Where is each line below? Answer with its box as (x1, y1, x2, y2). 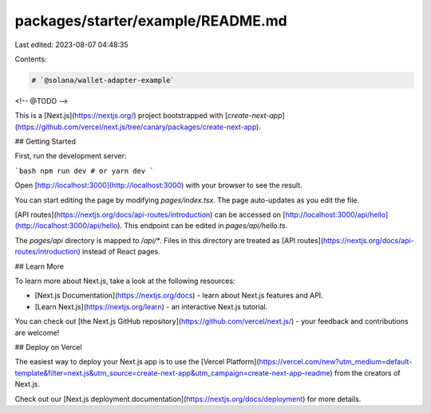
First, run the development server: (14, 151, 127, 161)
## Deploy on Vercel (14, 342, 83, 352)
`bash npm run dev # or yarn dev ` (14, 166, 155, 175)
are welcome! (14, 328, 60, 337)
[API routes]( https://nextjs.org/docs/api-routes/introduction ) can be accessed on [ (14, 210, 287, 219)
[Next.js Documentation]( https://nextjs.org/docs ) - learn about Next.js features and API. (34, 291, 323, 301)
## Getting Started (14, 136, 76, 147)
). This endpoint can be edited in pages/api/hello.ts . (117, 221, 287, 230)
